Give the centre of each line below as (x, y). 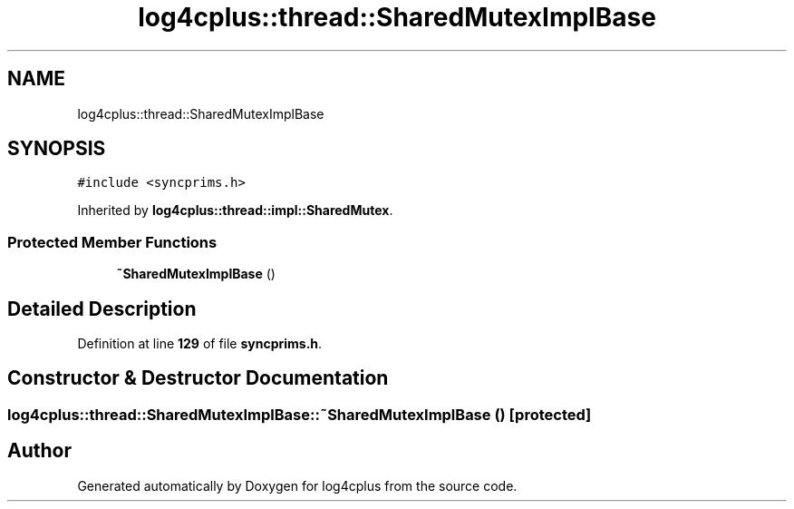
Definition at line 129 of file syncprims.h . (200, 344)
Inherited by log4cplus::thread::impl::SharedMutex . (235, 210)
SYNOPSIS (57, 149)
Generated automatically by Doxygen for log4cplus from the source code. (297, 485)
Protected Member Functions (112, 242)
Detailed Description (102, 308)
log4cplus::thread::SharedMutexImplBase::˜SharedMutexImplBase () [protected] (300, 414)
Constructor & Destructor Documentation (198, 378)
